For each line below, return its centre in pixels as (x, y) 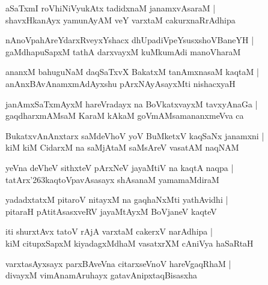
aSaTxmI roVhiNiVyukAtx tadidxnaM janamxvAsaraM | (111, 8)
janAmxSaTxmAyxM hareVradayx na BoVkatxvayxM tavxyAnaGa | (132, 103)
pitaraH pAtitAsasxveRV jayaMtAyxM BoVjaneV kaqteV (111, 211)
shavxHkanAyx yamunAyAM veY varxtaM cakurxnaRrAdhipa (120, 19)
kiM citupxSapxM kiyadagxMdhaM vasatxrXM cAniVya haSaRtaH (129, 243)
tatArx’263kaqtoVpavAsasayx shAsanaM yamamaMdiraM (112, 179)
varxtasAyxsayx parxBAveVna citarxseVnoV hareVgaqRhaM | (118, 263)
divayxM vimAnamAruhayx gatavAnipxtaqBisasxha (101, 275)
